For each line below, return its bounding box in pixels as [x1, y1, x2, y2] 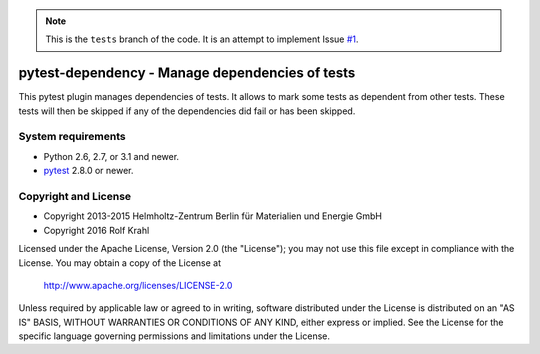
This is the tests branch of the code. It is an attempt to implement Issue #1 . [45, 33, 359, 45]
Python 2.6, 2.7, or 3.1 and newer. [43, 150, 180, 162]
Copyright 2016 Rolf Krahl [43, 224, 150, 236]
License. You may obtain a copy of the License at [18, 256, 222, 269]
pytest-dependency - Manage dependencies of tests [18, 65, 356, 82]
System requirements [18, 130, 126, 144]
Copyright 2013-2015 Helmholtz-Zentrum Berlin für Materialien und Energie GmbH [43, 210, 382, 222]
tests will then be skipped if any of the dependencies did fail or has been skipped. [18, 105, 356, 117]
